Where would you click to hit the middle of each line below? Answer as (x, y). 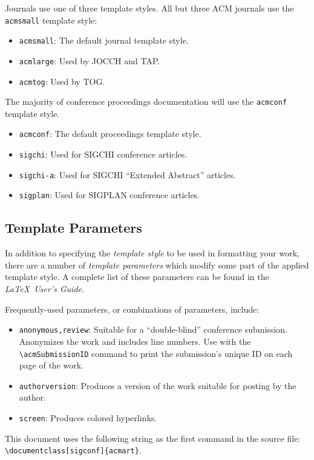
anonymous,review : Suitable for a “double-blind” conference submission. (153, 329)
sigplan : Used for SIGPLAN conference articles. (110, 195)
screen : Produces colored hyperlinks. (88, 418)
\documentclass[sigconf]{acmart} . (73, 450)
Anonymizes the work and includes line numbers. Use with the (135, 341)
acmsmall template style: (51, 20)
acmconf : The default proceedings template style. (110, 134)
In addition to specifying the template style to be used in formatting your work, (152, 253)
